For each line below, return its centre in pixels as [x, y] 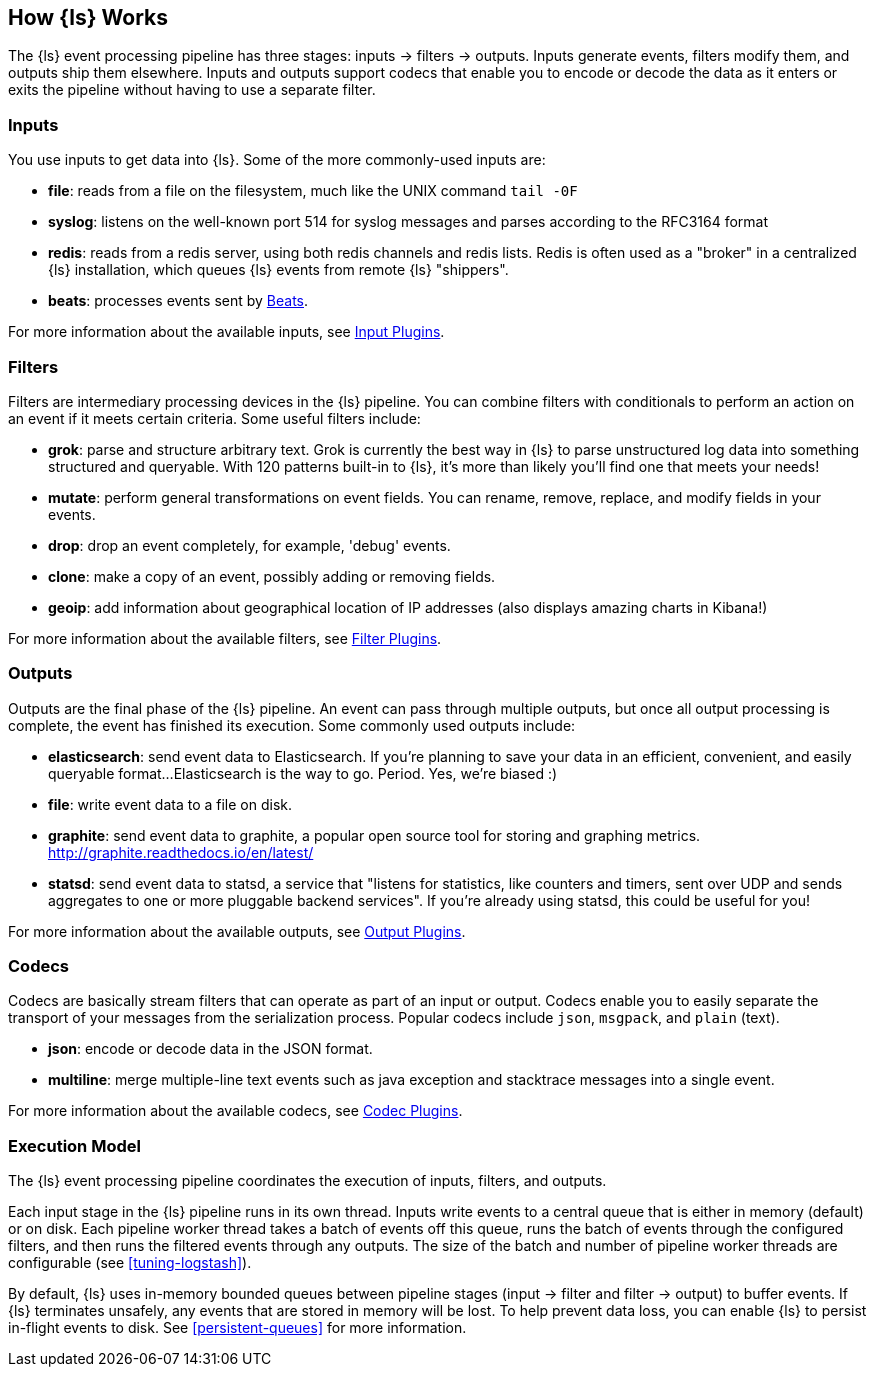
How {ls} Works [88, 17]
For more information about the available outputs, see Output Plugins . [237, 931]
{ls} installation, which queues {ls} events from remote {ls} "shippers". [278, 270]
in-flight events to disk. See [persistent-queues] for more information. [237, 1328]
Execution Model [74, 1145]
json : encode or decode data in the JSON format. [210, 1049]
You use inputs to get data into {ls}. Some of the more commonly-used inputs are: [277, 160]
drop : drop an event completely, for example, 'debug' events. [249, 545]
